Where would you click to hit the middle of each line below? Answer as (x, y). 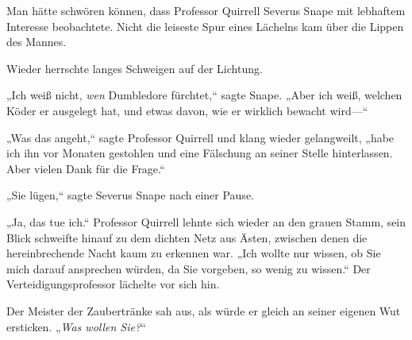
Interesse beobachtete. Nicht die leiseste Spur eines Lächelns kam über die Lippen (205, 26)
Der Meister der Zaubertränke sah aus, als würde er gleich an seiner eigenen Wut (204, 310)
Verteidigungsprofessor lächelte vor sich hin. (113, 284)
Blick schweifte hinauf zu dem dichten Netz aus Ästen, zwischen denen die (187, 237)
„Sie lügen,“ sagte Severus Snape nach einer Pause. (130, 195)
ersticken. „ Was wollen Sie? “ (76, 326)
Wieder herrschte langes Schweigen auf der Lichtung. (135, 68)
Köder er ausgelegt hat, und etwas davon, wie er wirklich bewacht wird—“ (187, 110)
